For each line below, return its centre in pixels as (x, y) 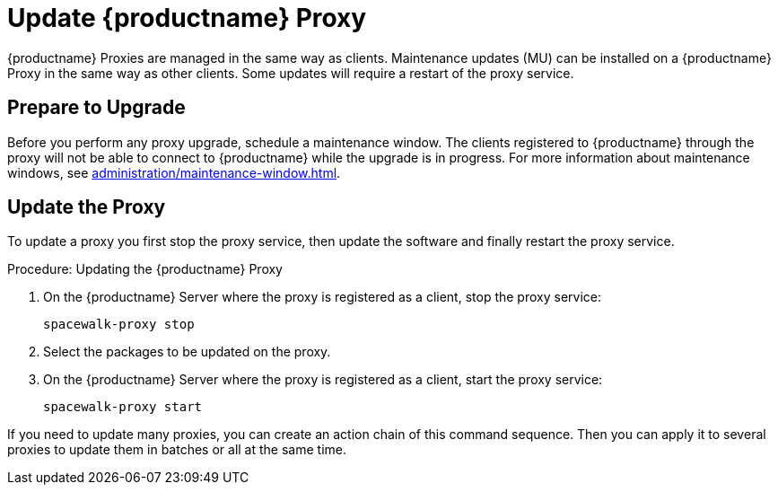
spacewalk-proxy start (123, 407)
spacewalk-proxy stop (119, 325)
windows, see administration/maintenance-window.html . (174, 172)
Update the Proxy (87, 207)
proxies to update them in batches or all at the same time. (177, 450)
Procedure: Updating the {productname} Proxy (145, 269)
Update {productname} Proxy (187, 18)
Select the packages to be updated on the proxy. (187, 352)
